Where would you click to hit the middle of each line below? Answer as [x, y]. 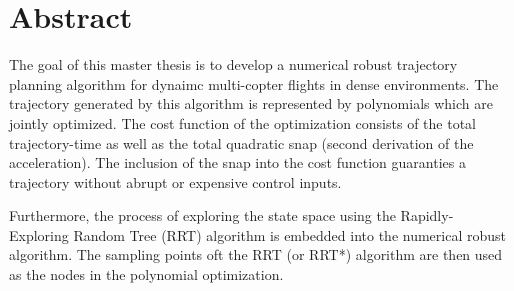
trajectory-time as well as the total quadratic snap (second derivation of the [241, 142]
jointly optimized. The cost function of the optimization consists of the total [242, 122]
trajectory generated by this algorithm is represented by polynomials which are [251, 103]
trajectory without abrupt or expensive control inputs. [175, 181]
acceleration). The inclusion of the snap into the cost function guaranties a [237, 162]
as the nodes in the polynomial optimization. [146, 274]
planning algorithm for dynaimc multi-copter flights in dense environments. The [254, 83]
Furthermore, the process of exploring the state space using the [202, 215]
